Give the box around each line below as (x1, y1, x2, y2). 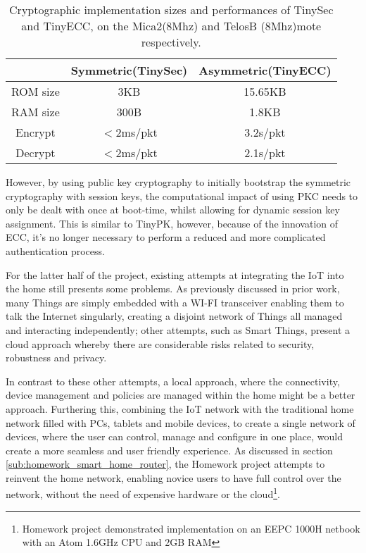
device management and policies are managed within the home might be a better (6, 387, 355, 402)
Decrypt (15, 144, 56, 161)
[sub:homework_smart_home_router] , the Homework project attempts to (6, 456, 325, 471)
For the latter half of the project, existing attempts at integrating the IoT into (6, 267, 344, 282)
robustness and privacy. (6, 350, 107, 365)
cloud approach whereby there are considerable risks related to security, (6, 336, 315, 351)
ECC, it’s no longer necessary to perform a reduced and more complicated (6, 230, 326, 244)
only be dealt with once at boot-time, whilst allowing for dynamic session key (6, 202, 340, 217)
